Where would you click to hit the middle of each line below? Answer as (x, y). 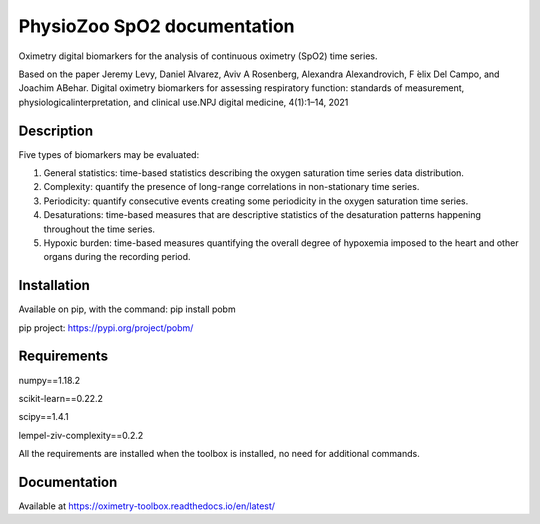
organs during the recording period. (117, 257)
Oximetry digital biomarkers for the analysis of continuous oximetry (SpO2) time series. (198, 56)
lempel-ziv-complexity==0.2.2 (81, 435)
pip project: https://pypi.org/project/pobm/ (106, 327)
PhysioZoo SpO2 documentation (156, 26)
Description (56, 130)
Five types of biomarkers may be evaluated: (109, 154)
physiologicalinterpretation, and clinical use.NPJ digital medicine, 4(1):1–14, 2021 (183, 102)
